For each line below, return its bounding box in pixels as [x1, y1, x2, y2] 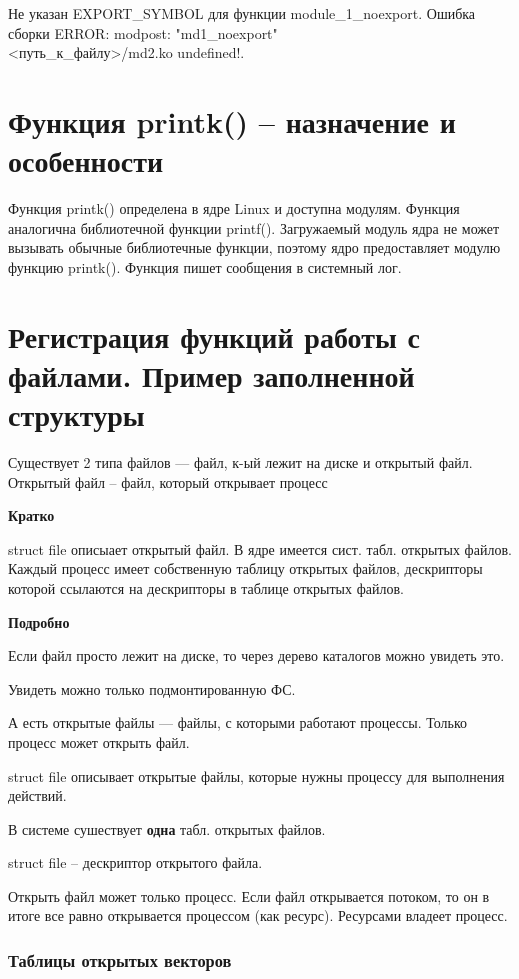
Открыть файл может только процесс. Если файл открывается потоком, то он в [8, 885, 490, 906]
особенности [8, 140, 164, 181]
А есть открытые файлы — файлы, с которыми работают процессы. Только [8, 712, 468, 733]
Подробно [8, 611, 70, 632]
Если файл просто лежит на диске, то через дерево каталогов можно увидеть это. [8, 645, 505, 666]
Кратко [8, 505, 55, 526]
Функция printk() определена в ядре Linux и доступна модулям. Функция [8, 198, 460, 219]
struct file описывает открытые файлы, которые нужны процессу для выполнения [8, 765, 505, 786]
